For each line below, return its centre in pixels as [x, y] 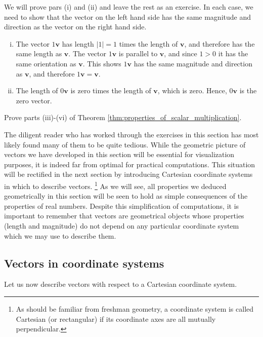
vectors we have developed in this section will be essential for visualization [119, 154]
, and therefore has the [220, 43]
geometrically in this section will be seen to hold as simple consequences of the [126, 196]
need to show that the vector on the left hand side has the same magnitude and [127, 16]
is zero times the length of [111, 90]
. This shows [102, 63]
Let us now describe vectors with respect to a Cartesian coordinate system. [121, 284]
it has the [233, 53]
